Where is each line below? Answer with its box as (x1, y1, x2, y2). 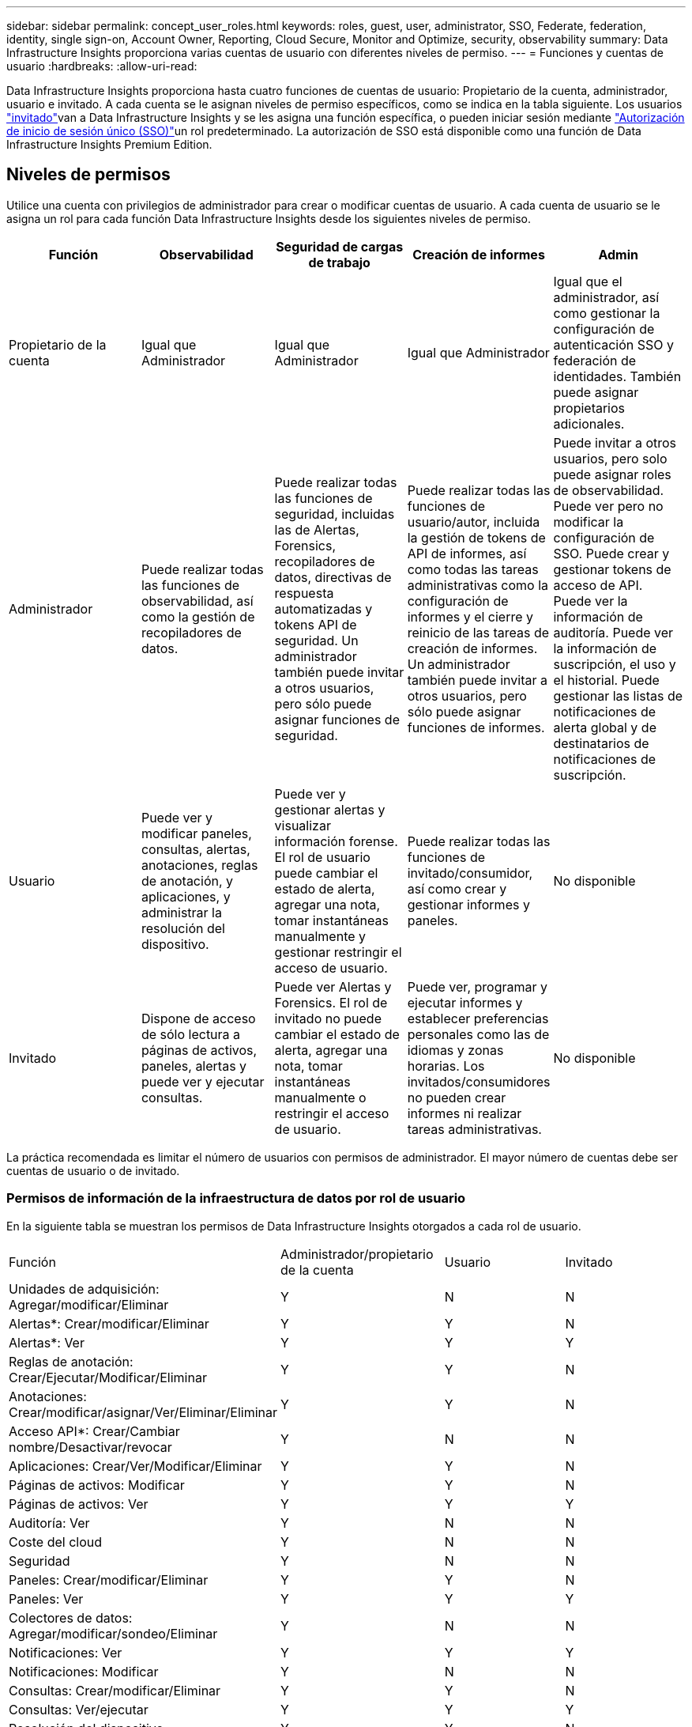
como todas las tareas (407, 561, 539, 577)
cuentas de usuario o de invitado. (6, 1163, 180, 1177)
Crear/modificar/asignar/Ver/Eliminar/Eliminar (9, 1404, 278, 1420)
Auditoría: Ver (9, 1514, 90, 1531)
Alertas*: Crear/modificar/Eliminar (9, 1315, 209, 1332)
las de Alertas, (274, 521, 359, 538)
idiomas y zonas (407, 1041, 504, 1058)
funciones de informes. (407, 719, 545, 735)
